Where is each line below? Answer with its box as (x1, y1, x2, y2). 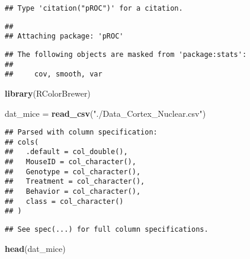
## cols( (5, 138, 39, 146)
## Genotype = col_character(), (5, 167, 141, 176)
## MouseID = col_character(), (5, 158, 136, 167)
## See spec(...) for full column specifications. (5, 225, 209, 234)
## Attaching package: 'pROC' (5, 32, 124, 41)
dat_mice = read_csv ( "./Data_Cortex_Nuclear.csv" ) (5, 107, 206, 119)
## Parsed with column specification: (5, 128, 158, 137)
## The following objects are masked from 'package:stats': (5, 50, 247, 59)
